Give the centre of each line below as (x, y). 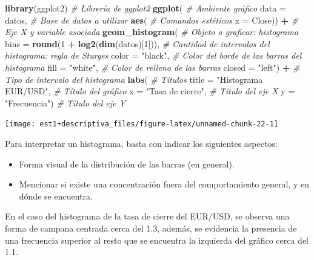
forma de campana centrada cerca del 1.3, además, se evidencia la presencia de (151, 228)
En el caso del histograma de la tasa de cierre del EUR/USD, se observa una (147, 216)
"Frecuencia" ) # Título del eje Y (65, 102)
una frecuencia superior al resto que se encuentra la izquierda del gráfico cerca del (157, 240)
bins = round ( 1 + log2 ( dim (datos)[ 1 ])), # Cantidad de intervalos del (137, 43)
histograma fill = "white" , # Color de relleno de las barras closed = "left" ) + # (152, 67)
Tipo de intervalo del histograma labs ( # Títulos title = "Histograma (134, 79)
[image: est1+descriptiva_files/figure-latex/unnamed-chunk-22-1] (142, 124)
